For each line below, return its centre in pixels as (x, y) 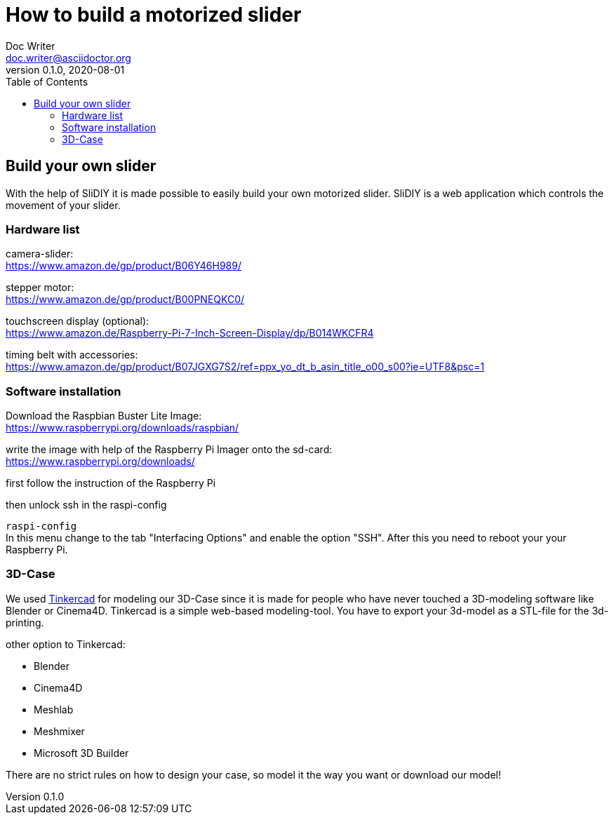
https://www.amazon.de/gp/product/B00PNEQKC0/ (125, 300)
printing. (25, 622)
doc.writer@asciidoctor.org (68, 58)
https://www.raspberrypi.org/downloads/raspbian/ (122, 428)
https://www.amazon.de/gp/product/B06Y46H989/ (124, 266)
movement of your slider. (63, 205)
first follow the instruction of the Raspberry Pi (111, 483)
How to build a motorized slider (154, 15)
